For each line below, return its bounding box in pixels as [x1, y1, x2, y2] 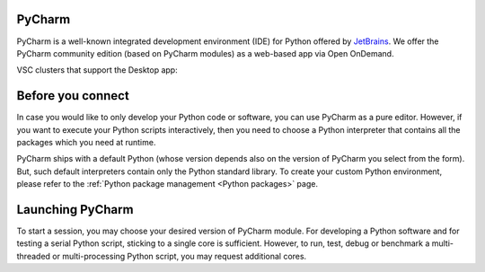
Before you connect [16, 88, 129, 103]
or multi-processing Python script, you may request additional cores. [52, 250, 307, 261]
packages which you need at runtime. [16, 136, 156, 147]
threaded [16, 250, 51, 261]
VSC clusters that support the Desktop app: [16, 65, 179, 75]
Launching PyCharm [16, 202, 134, 217]
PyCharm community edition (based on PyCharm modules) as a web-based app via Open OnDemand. [16, 48, 394, 58]
